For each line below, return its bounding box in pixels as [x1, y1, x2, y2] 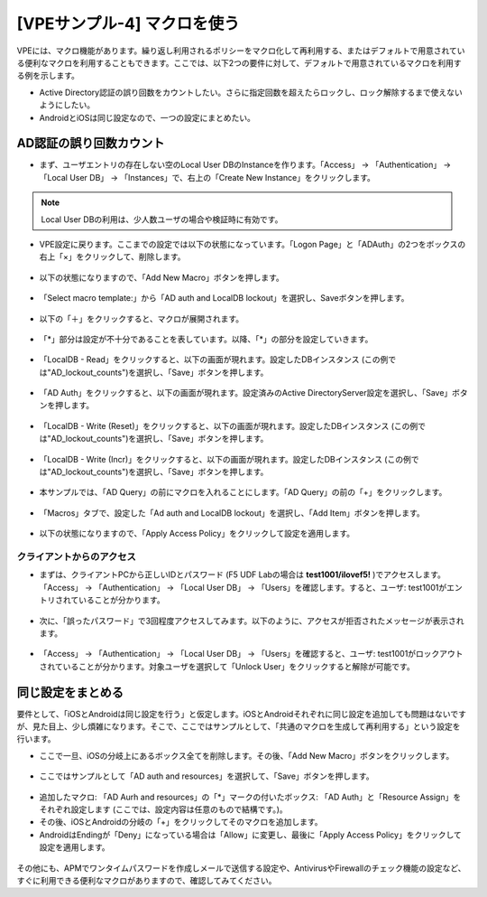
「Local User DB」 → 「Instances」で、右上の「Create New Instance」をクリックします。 [39, 172, 376, 182]
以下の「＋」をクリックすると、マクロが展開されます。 [39, 313, 244, 324]
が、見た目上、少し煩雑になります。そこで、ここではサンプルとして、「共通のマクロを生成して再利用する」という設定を [16, 721, 461, 732]
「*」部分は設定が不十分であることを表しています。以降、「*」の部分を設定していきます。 [39, 333, 373, 344]
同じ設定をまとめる [16, 685, 124, 700]
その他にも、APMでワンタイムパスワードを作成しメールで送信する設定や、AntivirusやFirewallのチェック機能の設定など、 [16, 863, 466, 874]
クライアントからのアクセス [16, 550, 137, 563]
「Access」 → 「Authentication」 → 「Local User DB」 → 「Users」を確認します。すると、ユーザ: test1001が [39, 582, 447, 593]
